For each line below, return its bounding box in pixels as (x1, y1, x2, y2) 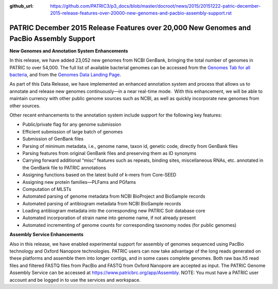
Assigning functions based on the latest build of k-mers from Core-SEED (22, 172, 177, 178)
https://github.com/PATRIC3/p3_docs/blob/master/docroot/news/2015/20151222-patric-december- (50, 3, 261, 9)
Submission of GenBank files (22, 136, 84, 142)
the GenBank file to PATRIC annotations (22, 164, 107, 170)
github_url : (9, 3, 33, 9)
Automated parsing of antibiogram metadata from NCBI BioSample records (22, 200, 181, 206)
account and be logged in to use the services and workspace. (9, 277, 141, 283)
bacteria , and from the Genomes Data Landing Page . (9, 72, 121, 78)
